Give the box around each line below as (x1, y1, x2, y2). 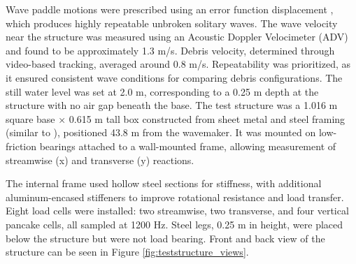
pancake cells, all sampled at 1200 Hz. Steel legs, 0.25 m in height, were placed (6, 217, 343, 231)
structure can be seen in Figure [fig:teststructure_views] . (6, 244, 249, 259)
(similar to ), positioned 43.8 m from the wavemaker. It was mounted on (6, 125, 316, 140)
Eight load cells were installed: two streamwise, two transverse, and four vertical (6, 203, 349, 218)
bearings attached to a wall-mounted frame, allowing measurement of (39, 138, 336, 153)
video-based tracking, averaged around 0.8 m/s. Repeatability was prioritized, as (6, 57, 351, 71)
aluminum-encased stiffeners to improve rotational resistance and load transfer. (6, 189, 344, 204)
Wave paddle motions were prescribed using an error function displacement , (6, 2, 334, 16)
